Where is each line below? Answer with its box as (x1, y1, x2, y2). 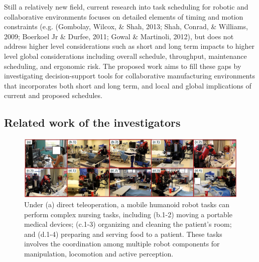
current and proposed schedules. (4, 90, 102, 101)
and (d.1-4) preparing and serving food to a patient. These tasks (24, 228, 222, 239)
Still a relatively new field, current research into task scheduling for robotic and (4, 2, 248, 12)
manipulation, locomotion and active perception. (24, 248, 174, 259)
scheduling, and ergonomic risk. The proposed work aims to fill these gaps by (4, 60, 241, 71)
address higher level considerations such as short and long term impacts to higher (4, 41, 254, 51)
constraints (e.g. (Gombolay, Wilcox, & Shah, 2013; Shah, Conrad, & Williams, (4, 21, 248, 32)
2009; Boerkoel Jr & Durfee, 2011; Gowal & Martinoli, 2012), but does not (4, 31, 234, 41)
